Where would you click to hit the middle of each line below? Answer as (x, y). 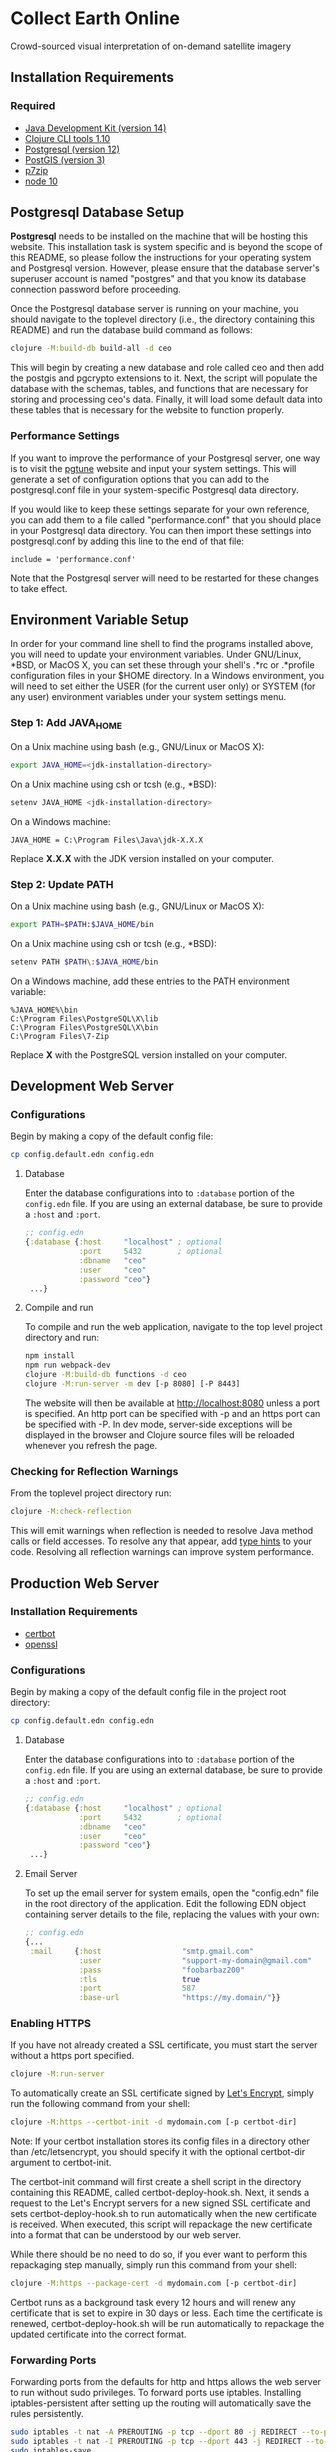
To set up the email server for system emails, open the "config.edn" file (172, 1893)
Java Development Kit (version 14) (95, 128)
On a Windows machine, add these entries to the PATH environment (150, 981)
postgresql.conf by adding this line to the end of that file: (127, 541)
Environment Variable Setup (99, 620)
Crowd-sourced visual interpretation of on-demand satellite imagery (151, 46)
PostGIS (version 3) (65, 159)
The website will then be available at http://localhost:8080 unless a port (172, 1403)
